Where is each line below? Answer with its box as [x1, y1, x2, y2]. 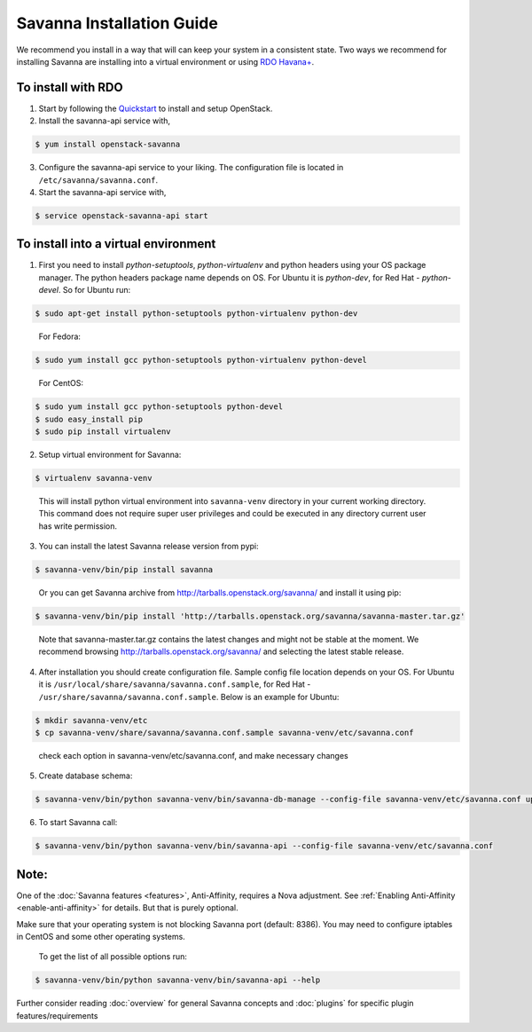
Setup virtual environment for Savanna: [38, 449, 182, 460]
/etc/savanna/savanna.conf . [38, 174, 159, 185]
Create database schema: [38, 770, 133, 781]
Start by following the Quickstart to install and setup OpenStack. [38, 103, 273, 114]
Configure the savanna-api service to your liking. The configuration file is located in [38, 162, 344, 173]
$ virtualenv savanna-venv [35, 473, 153, 483]
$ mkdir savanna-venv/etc [35, 715, 148, 725]
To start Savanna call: [38, 817, 118, 828]
